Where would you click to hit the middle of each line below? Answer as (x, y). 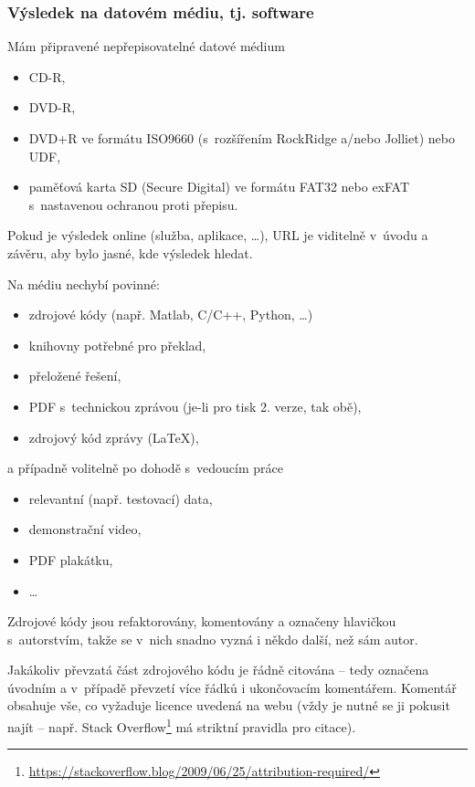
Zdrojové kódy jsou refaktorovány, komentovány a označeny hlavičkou (202, 621)
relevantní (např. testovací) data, (121, 498)
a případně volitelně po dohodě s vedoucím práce (145, 468)
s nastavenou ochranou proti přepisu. (133, 204)
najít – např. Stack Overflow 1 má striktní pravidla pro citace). (182, 725)
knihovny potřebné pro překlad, (117, 345)
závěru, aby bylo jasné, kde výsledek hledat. (130, 252)
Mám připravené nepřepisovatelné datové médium (146, 46)
